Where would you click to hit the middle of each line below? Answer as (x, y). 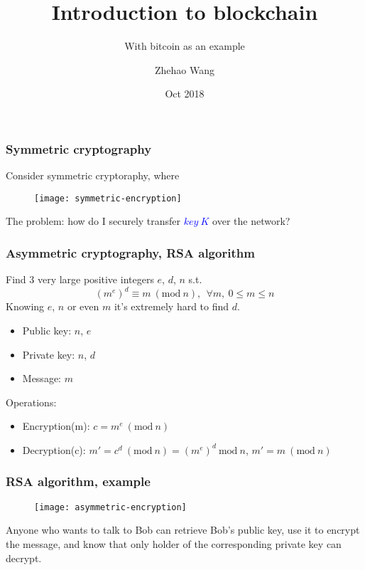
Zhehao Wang (184, 69)
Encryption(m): (56, 426)
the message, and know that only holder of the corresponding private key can (174, 543)
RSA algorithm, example (78, 481)
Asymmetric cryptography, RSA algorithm (130, 252)
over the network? (251, 221)
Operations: (31, 402)
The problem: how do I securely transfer (93, 221)
